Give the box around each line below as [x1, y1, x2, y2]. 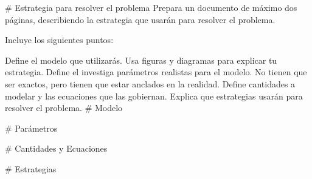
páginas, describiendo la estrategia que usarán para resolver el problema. [5, 13, 276, 25]
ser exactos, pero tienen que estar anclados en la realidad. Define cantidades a [5, 77, 296, 90]
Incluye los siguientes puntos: [5, 33, 114, 46]
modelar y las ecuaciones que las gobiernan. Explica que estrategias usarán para [5, 89, 303, 102]
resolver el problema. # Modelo [5, 101, 123, 114]
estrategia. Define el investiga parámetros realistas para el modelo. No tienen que [5, 66, 307, 78]
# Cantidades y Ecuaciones [5, 142, 108, 155]
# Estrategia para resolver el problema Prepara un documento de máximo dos [5, 1, 297, 13]
